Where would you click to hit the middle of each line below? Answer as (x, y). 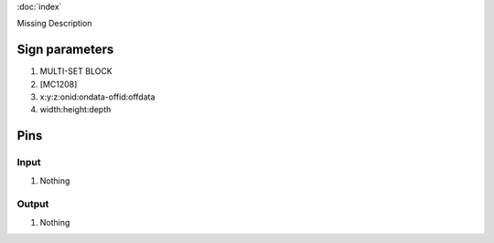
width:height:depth (75, 110)
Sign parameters (65, 50)
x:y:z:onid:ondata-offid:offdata (97, 97)
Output (33, 204)
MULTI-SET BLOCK (76, 71)
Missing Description (54, 24)
